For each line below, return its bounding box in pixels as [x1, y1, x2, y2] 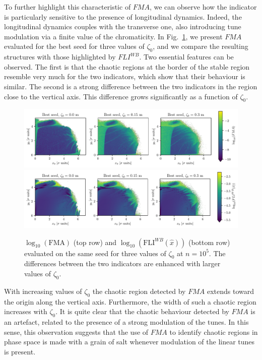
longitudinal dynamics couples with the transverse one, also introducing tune [4, 21, 241, 32]
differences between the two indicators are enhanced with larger [24, 258, 221, 269]
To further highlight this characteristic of [4, 2, 131, 12]
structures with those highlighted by [4, 51, 116, 62]
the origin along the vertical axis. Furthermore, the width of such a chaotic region [4, 296, 256, 307]
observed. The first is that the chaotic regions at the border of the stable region [4, 61, 250, 72]
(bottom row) [188, 236, 230, 247]
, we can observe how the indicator [149, 2, 257, 12]
